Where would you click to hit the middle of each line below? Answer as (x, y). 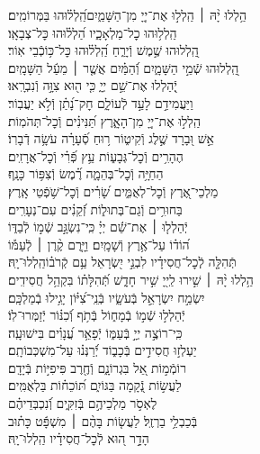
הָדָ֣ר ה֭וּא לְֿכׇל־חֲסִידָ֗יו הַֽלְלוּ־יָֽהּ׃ (79, 438)
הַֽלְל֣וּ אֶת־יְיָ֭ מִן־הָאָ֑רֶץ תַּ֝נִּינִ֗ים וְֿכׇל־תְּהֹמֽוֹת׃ (104, 120)
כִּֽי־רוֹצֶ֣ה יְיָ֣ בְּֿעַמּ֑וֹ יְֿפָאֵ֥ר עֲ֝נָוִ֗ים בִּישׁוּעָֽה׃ (95, 332)
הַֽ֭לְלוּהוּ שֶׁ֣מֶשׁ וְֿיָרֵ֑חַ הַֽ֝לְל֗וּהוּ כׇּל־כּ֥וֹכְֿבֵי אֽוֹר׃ (103, 50)
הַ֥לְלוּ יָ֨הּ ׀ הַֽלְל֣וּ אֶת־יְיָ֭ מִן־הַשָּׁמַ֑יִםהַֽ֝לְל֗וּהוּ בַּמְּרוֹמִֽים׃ (128, 14)
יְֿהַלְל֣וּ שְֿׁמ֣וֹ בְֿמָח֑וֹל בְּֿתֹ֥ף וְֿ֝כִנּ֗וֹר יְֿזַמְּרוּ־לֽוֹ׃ (97, 315)
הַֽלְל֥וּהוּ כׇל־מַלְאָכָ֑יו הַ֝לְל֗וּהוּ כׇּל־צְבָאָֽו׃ (93, 32)
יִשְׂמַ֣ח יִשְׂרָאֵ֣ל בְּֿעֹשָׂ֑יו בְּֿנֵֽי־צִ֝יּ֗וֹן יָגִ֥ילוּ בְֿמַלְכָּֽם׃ (107, 297)
